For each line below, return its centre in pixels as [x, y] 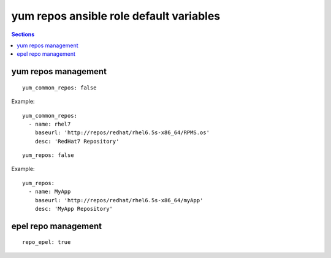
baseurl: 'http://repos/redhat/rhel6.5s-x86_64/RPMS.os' [122, 133]
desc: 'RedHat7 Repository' [77, 141]
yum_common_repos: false [59, 88]
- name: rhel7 [50, 124]
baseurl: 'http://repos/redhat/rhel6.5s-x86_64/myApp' [119, 200]
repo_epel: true [47, 242]
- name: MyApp [50, 192]
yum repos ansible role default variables [116, 16]
